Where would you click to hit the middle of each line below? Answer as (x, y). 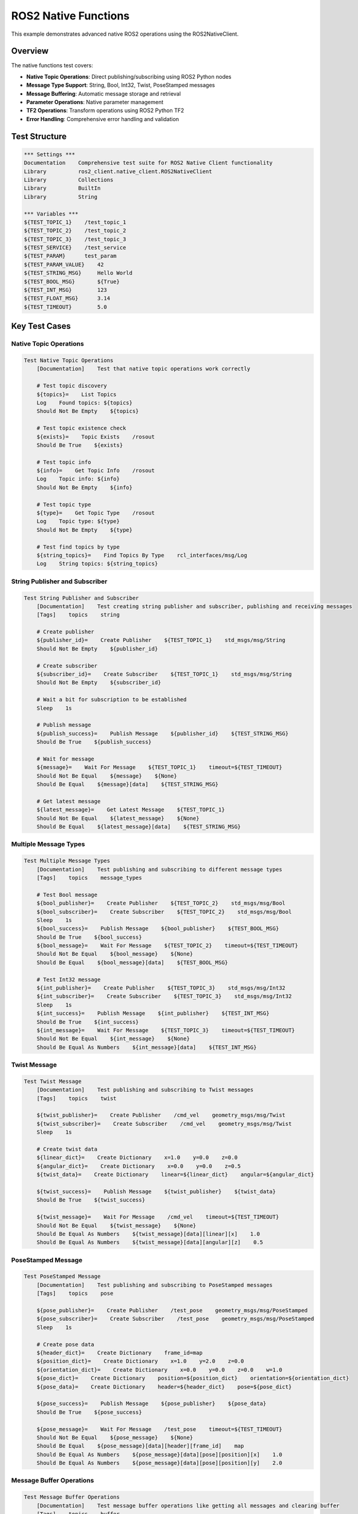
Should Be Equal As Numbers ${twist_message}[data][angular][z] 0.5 (150, 1242)
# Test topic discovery (72, 386)
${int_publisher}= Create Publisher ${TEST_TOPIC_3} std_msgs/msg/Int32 (161, 988)
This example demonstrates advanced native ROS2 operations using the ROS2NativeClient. (125, 34)
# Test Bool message (67, 894)
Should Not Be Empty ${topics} (88, 411)
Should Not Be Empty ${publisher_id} (97, 649)
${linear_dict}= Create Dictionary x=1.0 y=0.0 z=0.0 (137, 1158)
